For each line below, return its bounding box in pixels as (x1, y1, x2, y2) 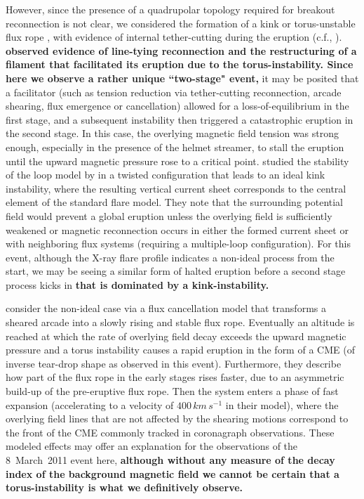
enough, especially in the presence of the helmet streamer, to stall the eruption (6, 139, 344, 154)
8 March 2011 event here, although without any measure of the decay (6, 453, 335, 467)
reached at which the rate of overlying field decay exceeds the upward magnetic (6, 328, 346, 343)
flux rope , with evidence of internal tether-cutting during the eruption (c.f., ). (6, 30, 342, 44)
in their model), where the (225, 397, 339, 412)
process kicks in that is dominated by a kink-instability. (6, 277, 269, 292)
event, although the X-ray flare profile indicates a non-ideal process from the (6, 249, 335, 264)
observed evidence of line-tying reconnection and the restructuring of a (6, 43, 357, 58)
